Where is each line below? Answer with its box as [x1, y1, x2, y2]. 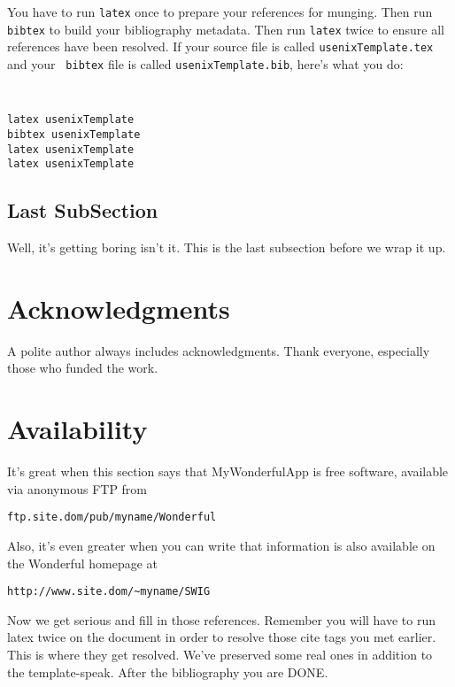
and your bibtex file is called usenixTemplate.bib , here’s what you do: [7, 54, 404, 73]
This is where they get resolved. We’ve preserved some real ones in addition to [7, 645, 433, 664]
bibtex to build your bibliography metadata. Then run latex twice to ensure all [7, 19, 444, 38]
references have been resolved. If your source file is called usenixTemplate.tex [7, 37, 434, 56]
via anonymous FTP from [7, 479, 148, 498]
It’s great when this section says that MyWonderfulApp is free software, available [7, 462, 449, 481]
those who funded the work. [7, 359, 158, 377]
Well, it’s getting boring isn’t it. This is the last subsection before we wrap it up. [7, 238, 446, 257]
